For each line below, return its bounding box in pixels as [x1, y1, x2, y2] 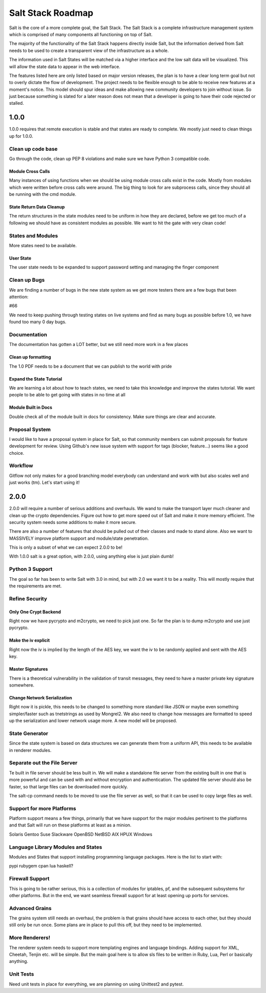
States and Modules [9, 232, 58, 239]
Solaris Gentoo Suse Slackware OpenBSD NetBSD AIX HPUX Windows [9, 831, 153, 837]
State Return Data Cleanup [9, 204, 65, 210]
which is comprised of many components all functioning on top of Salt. [9, 31, 153, 37]
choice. [9, 450, 25, 456]
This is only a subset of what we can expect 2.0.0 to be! [9, 544, 123, 551]
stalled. [9, 100, 24, 106]
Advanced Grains [9, 905, 52, 911]
